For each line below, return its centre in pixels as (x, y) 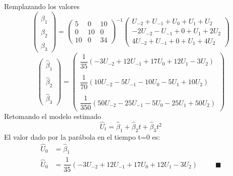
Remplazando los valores (42, 6)
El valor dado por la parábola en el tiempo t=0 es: (82, 136)
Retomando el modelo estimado (53, 116)
